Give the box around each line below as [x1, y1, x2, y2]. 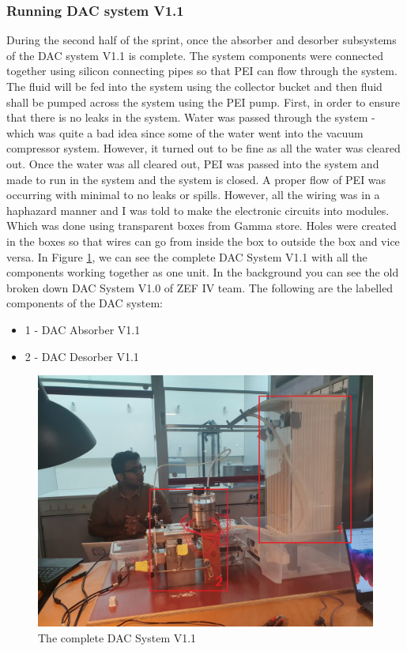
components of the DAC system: [6, 295, 163, 311]
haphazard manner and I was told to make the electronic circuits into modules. [6, 201, 390, 218]
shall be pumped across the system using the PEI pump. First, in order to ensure [6, 93, 401, 110]
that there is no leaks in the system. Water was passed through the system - [6, 109, 375, 126]
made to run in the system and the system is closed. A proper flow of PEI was [6, 171, 386, 187]
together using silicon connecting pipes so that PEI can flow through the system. [6, 62, 398, 79]
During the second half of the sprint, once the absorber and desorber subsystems [6, 32, 397, 48]
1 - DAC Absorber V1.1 [24, 321, 141, 337]
